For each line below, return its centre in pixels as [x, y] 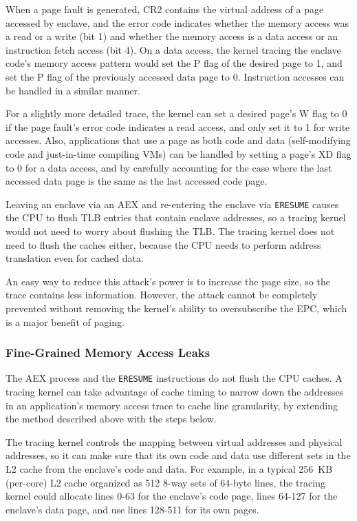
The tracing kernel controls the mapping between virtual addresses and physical [174, 441]
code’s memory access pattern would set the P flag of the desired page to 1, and [174, 63]
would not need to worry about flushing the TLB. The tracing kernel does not [170, 231]
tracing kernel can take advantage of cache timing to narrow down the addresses [175, 391]
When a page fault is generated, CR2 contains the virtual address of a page [165, 9]
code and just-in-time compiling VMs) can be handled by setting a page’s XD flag [178, 153]
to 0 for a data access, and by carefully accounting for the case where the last [169, 167]
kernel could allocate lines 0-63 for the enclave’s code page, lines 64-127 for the [172, 496]
